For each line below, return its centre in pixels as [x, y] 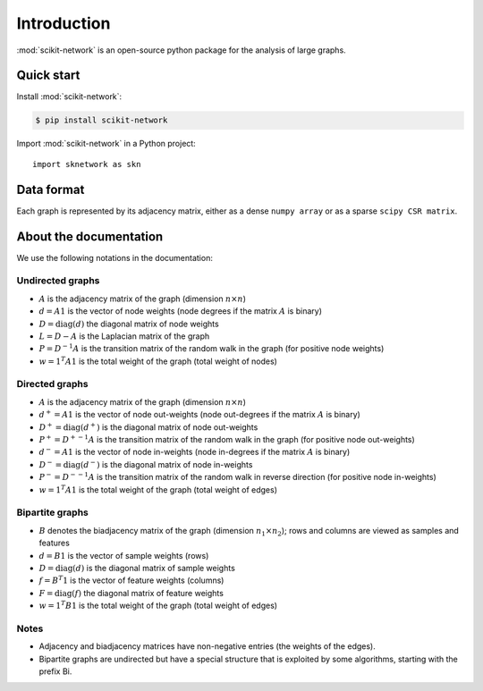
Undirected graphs [58, 281]
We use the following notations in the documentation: [115, 257]
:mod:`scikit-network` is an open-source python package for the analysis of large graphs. [181, 50]
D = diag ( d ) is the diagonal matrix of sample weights [137, 568]
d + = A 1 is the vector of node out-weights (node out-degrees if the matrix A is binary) [200, 414]
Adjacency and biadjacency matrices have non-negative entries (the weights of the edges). [207, 646]
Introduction [64, 23]
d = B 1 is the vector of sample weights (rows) [124, 555]
